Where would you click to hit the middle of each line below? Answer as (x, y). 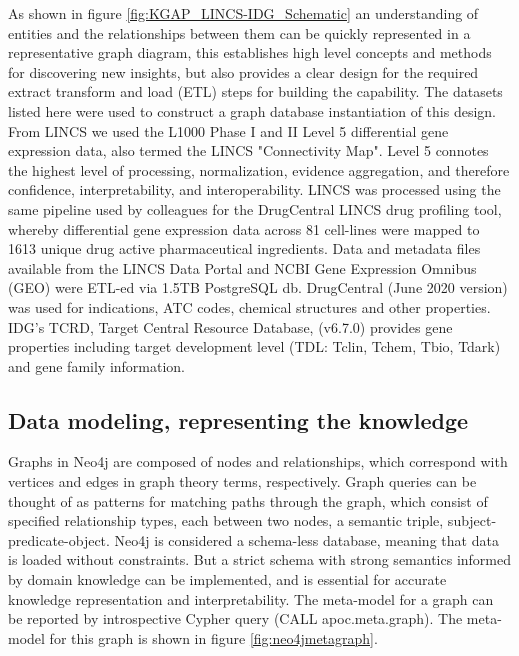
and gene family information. (97, 365)
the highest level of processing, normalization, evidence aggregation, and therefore (259, 169)
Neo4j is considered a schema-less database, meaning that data (306, 539)
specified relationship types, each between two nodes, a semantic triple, (226, 520)
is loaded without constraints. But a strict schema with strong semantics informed (259, 559)
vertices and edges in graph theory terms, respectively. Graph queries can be (242, 481)
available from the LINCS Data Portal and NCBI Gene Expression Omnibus (242, 267)
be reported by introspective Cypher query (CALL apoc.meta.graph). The (235, 618)
